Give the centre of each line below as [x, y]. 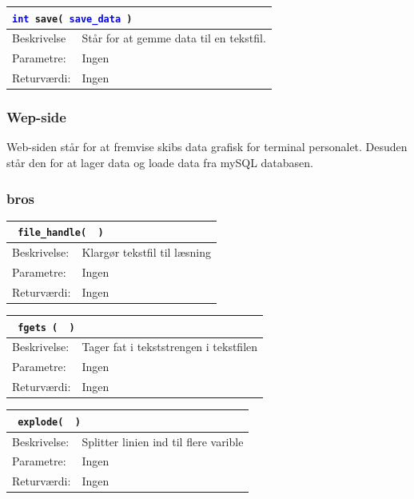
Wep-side [36, 117]
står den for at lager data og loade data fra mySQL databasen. [160, 162]
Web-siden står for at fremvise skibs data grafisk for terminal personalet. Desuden [207, 147]
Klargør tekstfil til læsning [147, 252]
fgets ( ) [46, 327]
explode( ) [49, 422]
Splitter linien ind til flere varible [163, 441]
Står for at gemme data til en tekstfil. [174, 38]
